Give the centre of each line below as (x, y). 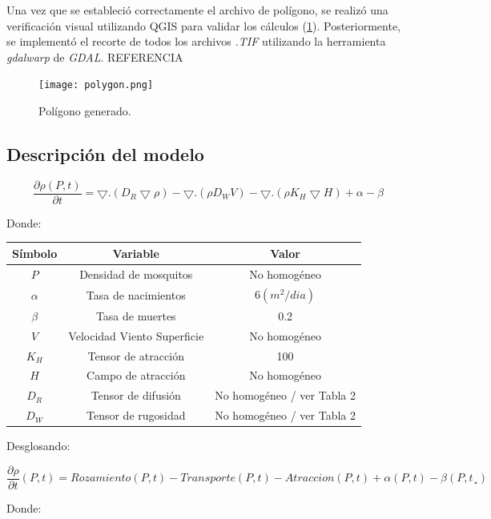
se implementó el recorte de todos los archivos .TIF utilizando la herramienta (196, 41)
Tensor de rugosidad (136, 415)
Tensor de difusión (136, 395)
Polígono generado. (85, 111)
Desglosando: (38, 446)
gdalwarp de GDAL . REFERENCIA (95, 56)
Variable (136, 253)
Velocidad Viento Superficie (136, 335)
